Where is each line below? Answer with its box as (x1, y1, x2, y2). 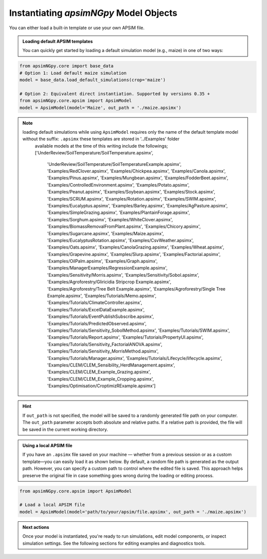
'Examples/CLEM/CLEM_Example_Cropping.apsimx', (47, 376, 154, 382)
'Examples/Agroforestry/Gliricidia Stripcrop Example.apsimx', (47, 279, 172, 285)
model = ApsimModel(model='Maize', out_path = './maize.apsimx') (19, 104, 181, 110)
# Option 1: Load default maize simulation (19, 70, 127, 76)
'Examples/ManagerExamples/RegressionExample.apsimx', (47, 265, 168, 271)
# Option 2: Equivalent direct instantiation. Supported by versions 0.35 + (19, 91, 210, 97)
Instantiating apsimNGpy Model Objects (9, 7, 178, 18)
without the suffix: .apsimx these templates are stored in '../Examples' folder (22, 136, 180, 142)
